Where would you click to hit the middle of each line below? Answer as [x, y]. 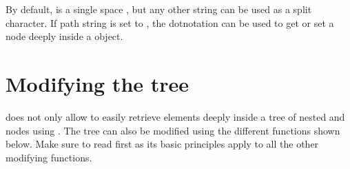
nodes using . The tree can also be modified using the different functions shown [173, 130]
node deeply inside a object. [64, 36]
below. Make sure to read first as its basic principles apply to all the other [162, 144]
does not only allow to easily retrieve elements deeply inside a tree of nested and [175, 116]
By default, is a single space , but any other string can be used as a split [159, 9]
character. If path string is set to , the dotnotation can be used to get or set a [170, 22]
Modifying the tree [97, 83]
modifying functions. [49, 157]
